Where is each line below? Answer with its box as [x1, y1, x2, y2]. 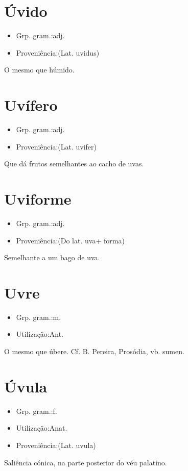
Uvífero [4, 94, 58, 115]
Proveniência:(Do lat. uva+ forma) [16, 235, 125, 245]
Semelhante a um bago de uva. [4, 252, 100, 263]
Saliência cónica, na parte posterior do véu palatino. [4, 457, 167, 467]
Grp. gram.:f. [16, 405, 57, 416]
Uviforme [4, 188, 72, 209]
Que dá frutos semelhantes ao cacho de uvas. [4, 158, 144, 169]
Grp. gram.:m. [16, 311, 61, 322]
